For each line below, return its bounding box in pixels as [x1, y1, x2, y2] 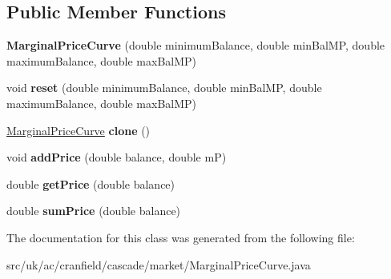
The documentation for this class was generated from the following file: [6, 229, 355, 245]
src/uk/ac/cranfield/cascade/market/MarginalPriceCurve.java [6, 256, 311, 273]
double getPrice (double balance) [6, 175, 175, 192]
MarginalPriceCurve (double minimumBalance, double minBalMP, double [6, 37, 385, 54]
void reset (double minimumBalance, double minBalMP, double [6, 79, 322, 96]
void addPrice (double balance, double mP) [6, 149, 227, 165]
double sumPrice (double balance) [6, 202, 181, 219]
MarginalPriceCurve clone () [6, 122, 151, 138]
